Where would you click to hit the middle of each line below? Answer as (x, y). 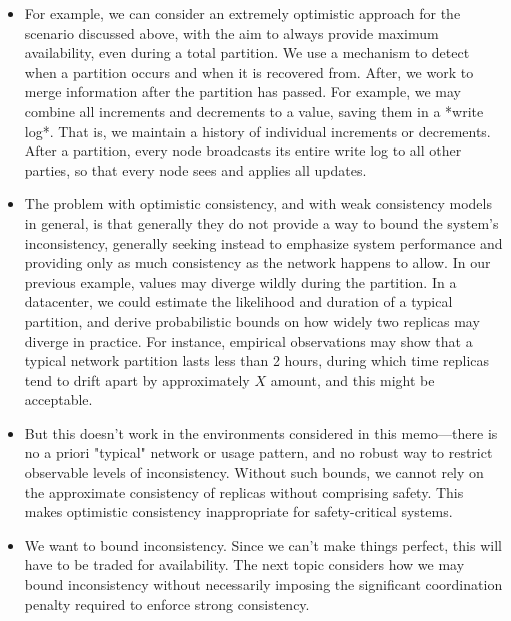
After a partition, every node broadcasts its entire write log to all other (243, 150)
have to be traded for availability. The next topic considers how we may (244, 564)
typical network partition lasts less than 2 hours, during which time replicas (257, 360)
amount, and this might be (352, 379)
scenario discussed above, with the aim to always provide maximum (231, 32)
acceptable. (58, 399)
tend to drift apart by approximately (137, 379)
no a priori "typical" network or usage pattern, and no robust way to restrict (258, 452)
